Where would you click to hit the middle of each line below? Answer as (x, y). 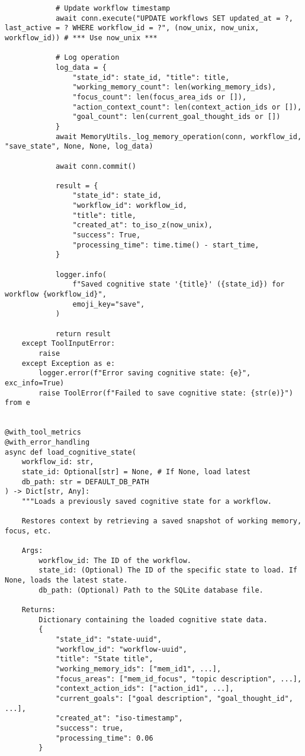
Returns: (38, 610)
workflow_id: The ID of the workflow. (115, 560)
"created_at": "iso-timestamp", (119, 718)
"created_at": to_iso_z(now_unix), (142, 225)
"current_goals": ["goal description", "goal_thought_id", (174, 698)
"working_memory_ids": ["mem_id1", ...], (138, 669)
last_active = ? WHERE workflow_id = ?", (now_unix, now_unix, (132, 28)
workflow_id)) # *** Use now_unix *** (81, 38)
